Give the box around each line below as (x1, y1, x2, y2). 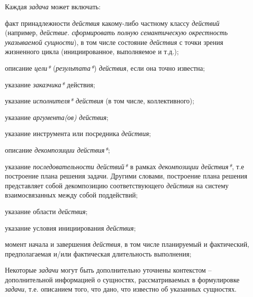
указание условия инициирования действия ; (5, 222, 136, 233)
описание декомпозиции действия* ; (5, 144, 110, 155)
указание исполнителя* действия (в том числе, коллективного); (5, 96, 194, 106)
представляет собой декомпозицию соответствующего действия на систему (5, 180, 229, 190)
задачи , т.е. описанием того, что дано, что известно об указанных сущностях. (5, 284, 237, 294)
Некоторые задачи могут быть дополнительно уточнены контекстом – (5, 265, 212, 275)
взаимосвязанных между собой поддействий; (5, 190, 138, 200)
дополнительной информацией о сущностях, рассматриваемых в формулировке (5, 274, 240, 284)
